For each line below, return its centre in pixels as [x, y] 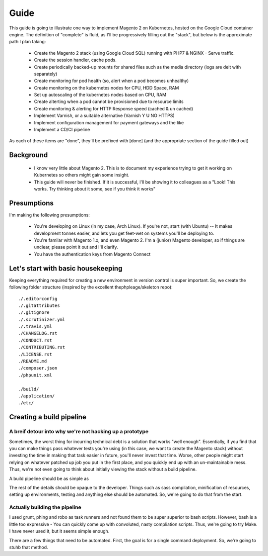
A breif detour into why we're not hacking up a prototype [79, 432]
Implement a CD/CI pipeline [62, 130]
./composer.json [38, 368]
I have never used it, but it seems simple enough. [59, 531]
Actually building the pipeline [45, 507]
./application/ [36, 396]
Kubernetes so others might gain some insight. [82, 175]
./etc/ [26, 403]
